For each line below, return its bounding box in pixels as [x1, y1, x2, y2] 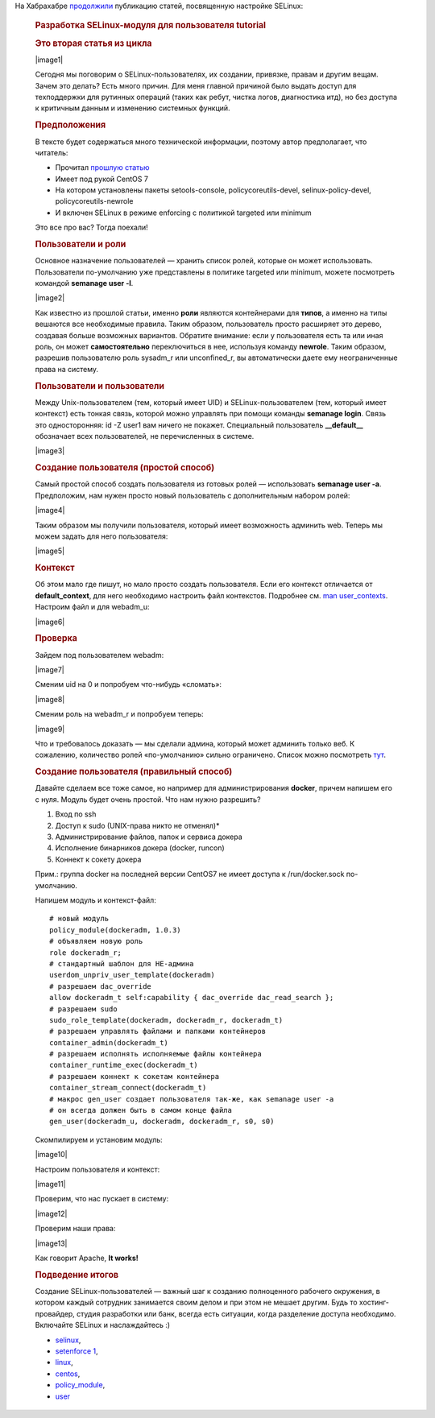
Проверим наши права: [35, 1224, 116, 1234]
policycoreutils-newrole [55, 196, 134, 206]
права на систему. [35, 364, 99, 374]
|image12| [35, 1209, 68, 1218]
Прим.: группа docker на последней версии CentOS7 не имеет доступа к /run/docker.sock [35, 870, 345, 879]
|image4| [35, 506, 65, 515]
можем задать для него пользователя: [35, 531, 168, 541]
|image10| [35, 1150, 68, 1160]
